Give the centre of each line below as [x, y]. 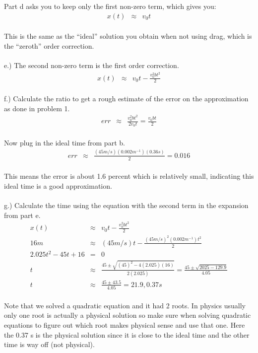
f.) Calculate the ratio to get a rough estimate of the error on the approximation [126, 98]
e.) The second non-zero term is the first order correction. [92, 65]
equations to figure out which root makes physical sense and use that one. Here [125, 324]
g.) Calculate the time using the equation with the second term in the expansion [126, 205]
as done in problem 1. [37, 108]
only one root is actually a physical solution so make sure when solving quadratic [128, 315]
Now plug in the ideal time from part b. [64, 142]
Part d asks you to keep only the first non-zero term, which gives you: [110, 6]
